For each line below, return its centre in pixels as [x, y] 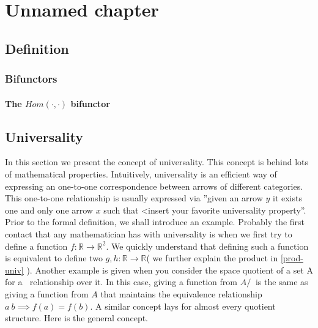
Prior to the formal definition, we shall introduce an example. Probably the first [155, 222]
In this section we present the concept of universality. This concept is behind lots [157, 162]
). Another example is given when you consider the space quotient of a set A [170, 270]
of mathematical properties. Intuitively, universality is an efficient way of [141, 173]
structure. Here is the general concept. [77, 318]
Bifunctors [31, 79]
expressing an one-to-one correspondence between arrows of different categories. [154, 186]
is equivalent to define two [54, 258]
